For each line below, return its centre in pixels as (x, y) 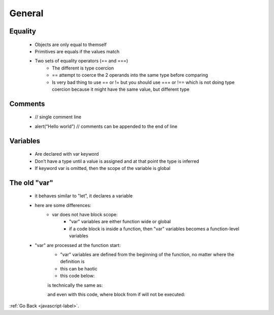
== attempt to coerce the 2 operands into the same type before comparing (130, 75)
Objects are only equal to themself (71, 44)
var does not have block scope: (85, 215)
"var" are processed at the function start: (78, 245)
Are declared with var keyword (67, 154)
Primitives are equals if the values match (77, 51)
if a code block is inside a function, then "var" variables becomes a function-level (154, 229)
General (26, 13)
